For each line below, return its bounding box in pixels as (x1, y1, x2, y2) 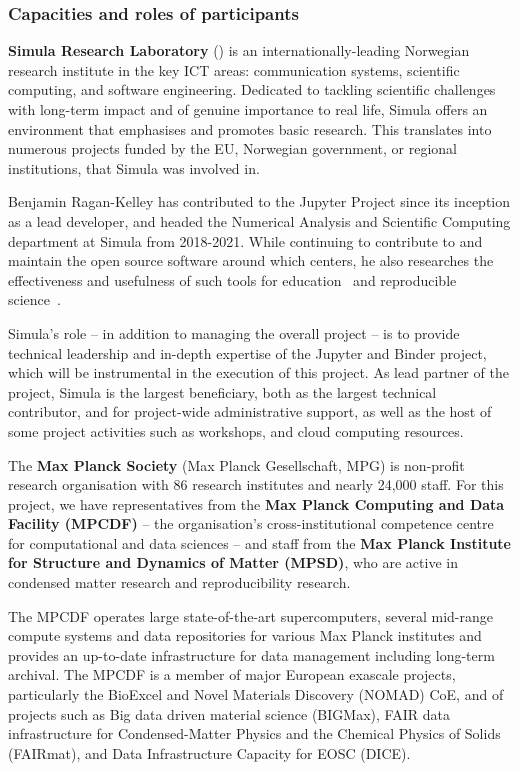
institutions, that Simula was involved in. (8, 157, 260, 178)
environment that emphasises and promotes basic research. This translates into (8, 118, 492, 139)
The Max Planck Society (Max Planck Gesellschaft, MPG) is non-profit (8, 454, 465, 475)
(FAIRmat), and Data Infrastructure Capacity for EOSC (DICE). (8, 742, 411, 763)
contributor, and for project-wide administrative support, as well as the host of (8, 401, 492, 422)
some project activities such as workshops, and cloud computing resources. (8, 420, 464, 441)
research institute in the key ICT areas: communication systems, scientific (8, 59, 460, 80)
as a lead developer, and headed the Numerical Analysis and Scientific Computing (8, 210, 511, 231)
